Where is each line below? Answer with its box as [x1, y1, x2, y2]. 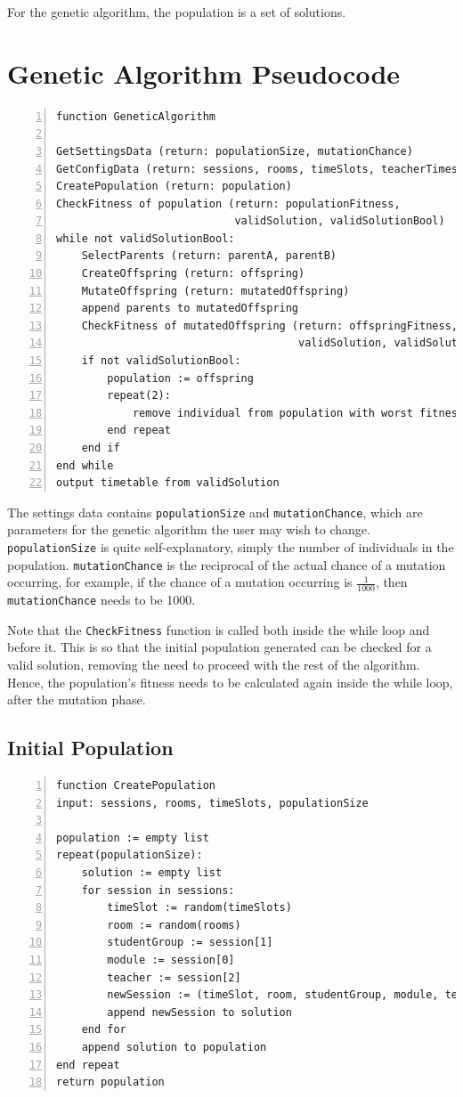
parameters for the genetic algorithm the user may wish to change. [7, 520, 370, 539]
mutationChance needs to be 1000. [7, 590, 196, 609]
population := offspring [107, 371, 254, 385]
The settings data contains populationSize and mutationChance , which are [7, 502, 423, 521]
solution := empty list [81, 866, 223, 880]
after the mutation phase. [7, 690, 146, 709]
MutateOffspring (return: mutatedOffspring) [81, 284, 350, 297]
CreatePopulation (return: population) [56, 180, 292, 193]
